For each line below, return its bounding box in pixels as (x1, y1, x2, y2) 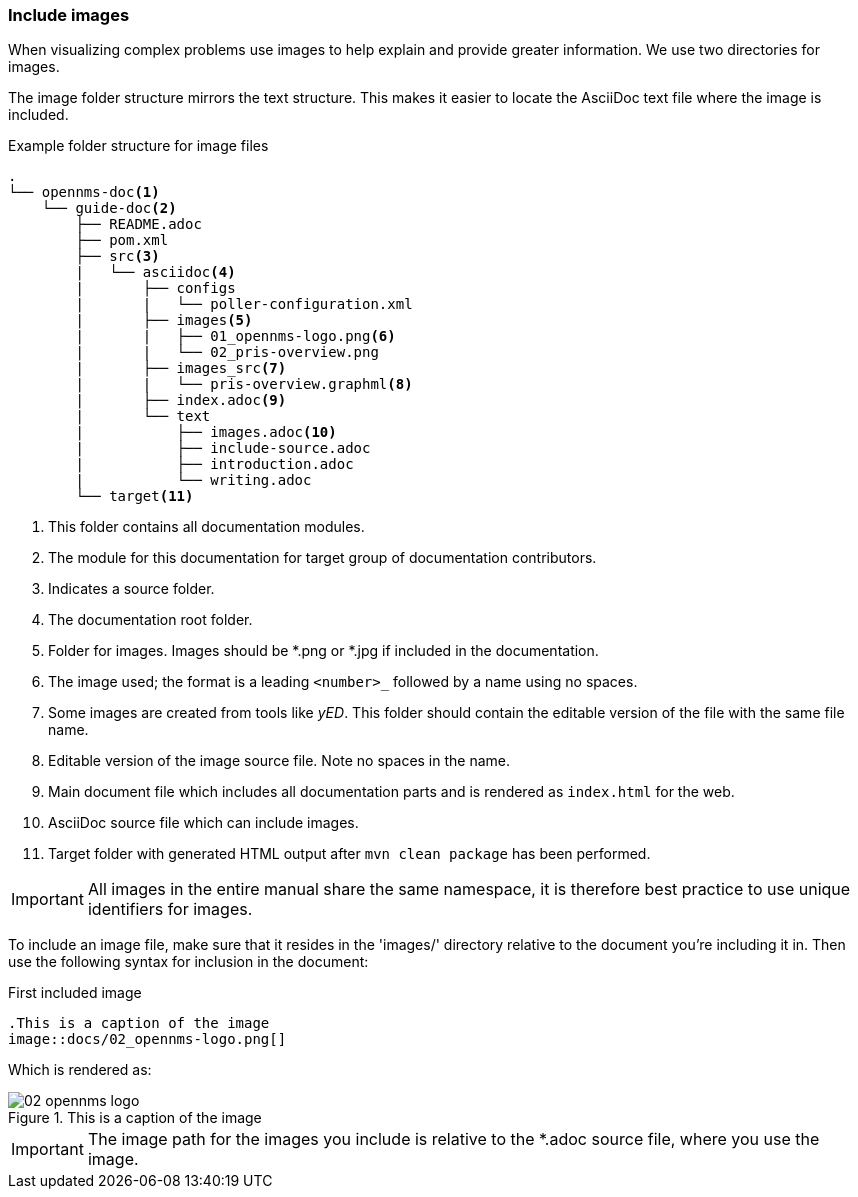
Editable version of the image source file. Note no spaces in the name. (48, 752, 511, 770)
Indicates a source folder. (48, 580, 215, 598)
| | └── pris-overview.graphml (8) (75, 376, 413, 393)
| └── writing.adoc (75, 472, 312, 489)
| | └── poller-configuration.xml (75, 296, 413, 313)
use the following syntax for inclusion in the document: (8, 953, 369, 971)
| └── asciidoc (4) (75, 264, 236, 281)
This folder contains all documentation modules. (48, 518, 365, 536)
